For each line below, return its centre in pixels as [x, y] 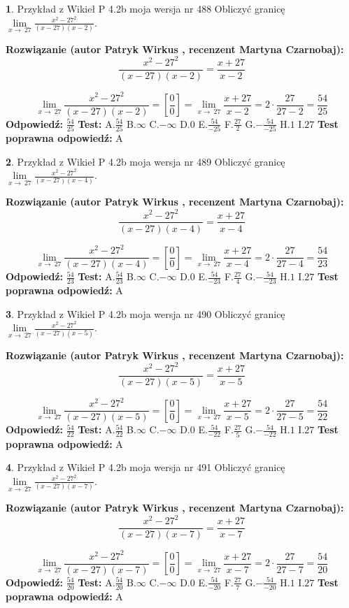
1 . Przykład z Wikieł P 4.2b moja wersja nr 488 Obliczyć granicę [145, 8]
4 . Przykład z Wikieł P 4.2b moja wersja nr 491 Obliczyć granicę [145, 467]
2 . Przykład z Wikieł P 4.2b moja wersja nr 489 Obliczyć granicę [145, 161]
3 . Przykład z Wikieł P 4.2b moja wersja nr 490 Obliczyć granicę [145, 313]
